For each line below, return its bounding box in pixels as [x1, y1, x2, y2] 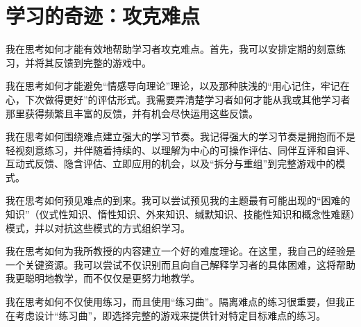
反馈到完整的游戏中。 [53, 55, 151, 69]
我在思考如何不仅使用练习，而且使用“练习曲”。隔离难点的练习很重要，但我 [6, 294, 346, 309]
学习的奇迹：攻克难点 [6, 1, 201, 30]
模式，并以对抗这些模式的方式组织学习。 [6, 220, 190, 235]
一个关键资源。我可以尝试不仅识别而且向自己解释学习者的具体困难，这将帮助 [6, 257, 355, 271]
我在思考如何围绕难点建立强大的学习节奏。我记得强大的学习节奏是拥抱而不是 [6, 129, 355, 144]
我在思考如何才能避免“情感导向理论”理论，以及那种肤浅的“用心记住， [6, 78, 321, 93]
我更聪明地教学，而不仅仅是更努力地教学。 [6, 271, 200, 285]
